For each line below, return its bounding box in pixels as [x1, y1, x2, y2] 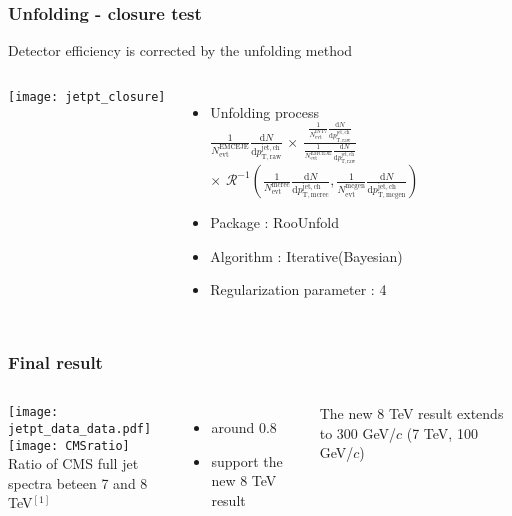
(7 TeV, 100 [406, 422, 478, 443]
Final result [8, 349, 103, 374]
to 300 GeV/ [319, 422, 397, 443]
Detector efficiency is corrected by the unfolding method [8, 40, 353, 61]
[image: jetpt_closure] [8, 89, 166, 104]
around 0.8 [211, 417, 277, 438]
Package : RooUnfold [210, 212, 340, 233]
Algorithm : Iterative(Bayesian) [210, 245, 403, 266]
